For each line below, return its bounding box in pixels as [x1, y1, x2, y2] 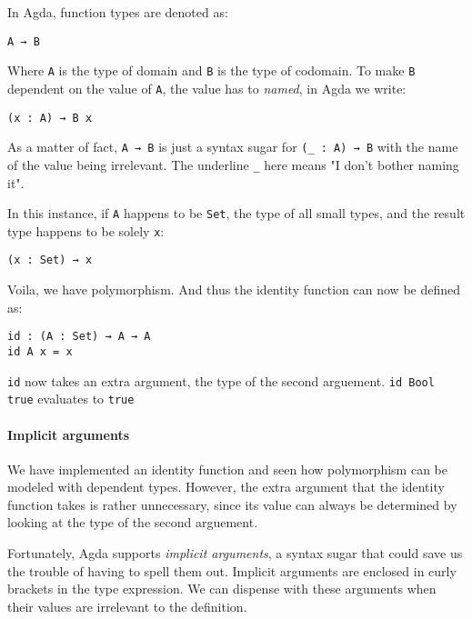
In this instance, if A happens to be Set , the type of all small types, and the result [7, 204, 466, 223]
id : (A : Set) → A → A [7, 330, 151, 344]
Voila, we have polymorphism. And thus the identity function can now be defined [7, 280, 461, 299]
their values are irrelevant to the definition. [7, 596, 247, 615]
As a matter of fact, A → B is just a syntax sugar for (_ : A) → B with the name [7, 137, 458, 156]
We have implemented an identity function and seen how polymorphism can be [7, 459, 447, 478]
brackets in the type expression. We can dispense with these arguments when [7, 579, 437, 598]
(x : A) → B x [7, 111, 93, 125]
